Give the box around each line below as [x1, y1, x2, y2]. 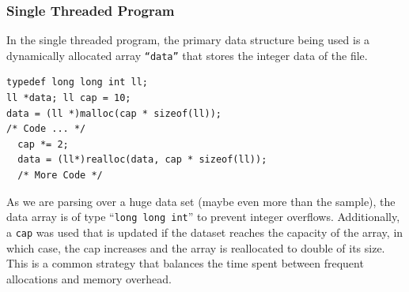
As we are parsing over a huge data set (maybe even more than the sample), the [6, 193, 396, 209]
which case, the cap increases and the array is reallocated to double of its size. [6, 239, 385, 256]
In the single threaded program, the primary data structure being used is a [6, 32, 370, 48]
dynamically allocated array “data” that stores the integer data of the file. [6, 47, 368, 63]
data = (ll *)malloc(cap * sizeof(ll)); [6, 107, 222, 119]
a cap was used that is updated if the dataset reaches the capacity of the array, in [6, 223, 403, 240]
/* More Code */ [17, 170, 103, 182]
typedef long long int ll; [6, 77, 148, 88]
